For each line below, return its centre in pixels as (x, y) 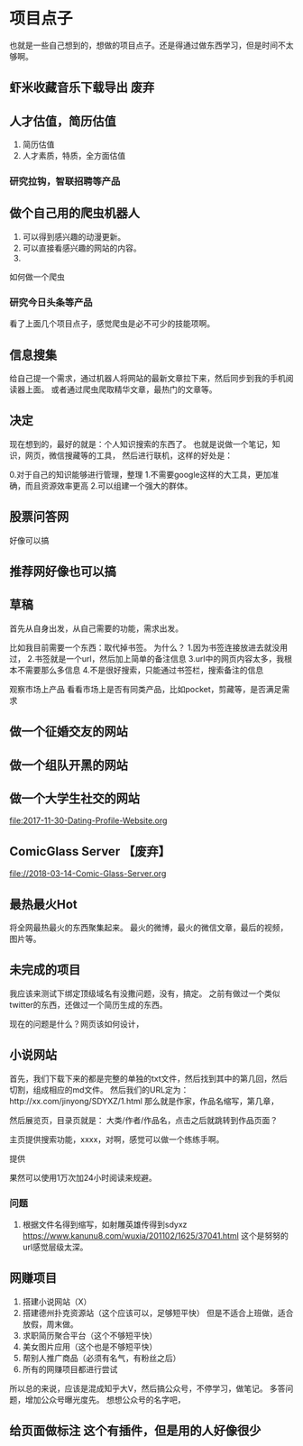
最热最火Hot (44, 904)
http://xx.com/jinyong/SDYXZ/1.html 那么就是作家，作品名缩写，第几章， (144, 1101)
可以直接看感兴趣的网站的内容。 (82, 248)
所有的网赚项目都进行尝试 (70, 1369)
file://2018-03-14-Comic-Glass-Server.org (88, 874)
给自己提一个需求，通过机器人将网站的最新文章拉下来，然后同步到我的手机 (147, 378)
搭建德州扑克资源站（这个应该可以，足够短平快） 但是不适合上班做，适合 (158, 1313)
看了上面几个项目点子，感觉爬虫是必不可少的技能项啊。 (112, 324)
